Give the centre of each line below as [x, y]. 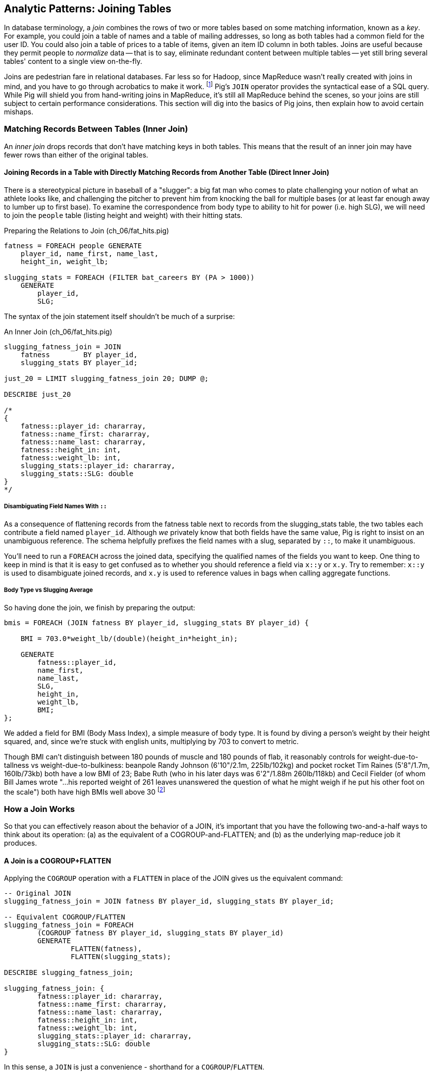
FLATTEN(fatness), [106, 949]
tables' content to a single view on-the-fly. [73, 61]
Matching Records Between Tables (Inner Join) [96, 129]
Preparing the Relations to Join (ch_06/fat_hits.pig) [87, 231]
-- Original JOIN [37, 893]
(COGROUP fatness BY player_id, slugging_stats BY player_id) [161, 933]
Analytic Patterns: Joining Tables [88, 9]
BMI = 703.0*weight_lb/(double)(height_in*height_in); [129, 638]
